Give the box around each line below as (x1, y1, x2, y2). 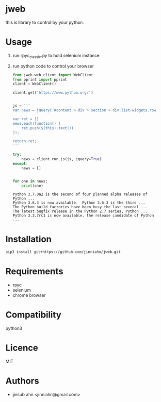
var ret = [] (12, 117, 39, 121)
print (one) (21, 183, 44, 188)
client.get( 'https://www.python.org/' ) (12, 90, 94, 95)
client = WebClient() (12, 82, 56, 86)
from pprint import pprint (12, 77, 67, 82)
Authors (5, 375, 39, 386)
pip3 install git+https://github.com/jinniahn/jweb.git (5, 250, 121, 254)
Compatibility (5, 309, 62, 320)
